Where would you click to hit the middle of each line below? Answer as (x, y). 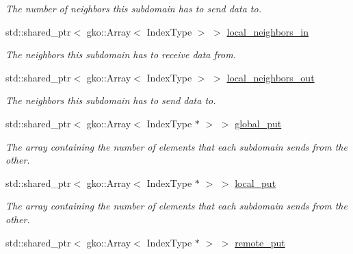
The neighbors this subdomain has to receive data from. (121, 54)
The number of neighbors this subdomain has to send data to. (133, 8)
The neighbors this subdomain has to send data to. (111, 100)
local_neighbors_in (268, 31)
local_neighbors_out (271, 77)
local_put (256, 182)
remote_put (260, 242)
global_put (258, 123)
